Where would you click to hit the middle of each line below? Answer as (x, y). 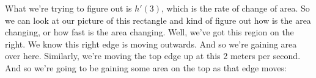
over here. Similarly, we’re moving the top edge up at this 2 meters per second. (153, 56)
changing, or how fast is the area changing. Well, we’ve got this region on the (149, 32)
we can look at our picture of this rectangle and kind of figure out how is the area (158, 20)
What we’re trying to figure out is (68, 8)
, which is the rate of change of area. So (236, 8)
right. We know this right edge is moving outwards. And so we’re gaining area (151, 44)
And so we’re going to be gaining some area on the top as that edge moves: (146, 67)
